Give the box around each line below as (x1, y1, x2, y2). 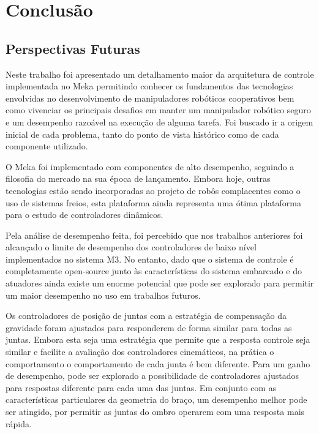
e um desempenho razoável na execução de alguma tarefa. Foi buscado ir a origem (6, 115, 313, 128)
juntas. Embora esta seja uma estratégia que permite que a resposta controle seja (6, 333, 310, 346)
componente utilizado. (6, 140, 88, 152)
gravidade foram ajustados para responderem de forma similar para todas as (6, 321, 292, 334)
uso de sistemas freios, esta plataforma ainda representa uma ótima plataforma (6, 196, 301, 209)
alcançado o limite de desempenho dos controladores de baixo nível (6, 241, 257, 253)
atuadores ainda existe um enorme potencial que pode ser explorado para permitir (6, 277, 314, 290)
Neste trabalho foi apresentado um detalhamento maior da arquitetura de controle (6, 67, 314, 80)
